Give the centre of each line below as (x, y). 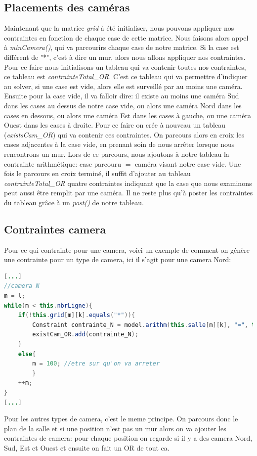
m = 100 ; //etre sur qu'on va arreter (96, 364)
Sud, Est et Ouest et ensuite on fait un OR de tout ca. (87, 447)
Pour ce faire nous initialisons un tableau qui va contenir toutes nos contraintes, (125, 67)
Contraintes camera (55, 229)
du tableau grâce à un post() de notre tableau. (74, 202)
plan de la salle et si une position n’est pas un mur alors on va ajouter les (115, 428)
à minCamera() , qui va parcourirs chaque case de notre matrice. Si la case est (122, 47)
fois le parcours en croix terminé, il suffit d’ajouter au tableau (97, 173)
